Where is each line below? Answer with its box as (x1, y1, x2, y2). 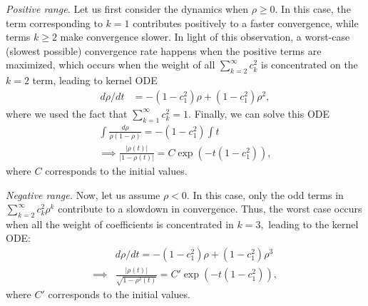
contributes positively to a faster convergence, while (133, 15, 359, 30)
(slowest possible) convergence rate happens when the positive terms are (6, 43, 322, 58)
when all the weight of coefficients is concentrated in (6, 216, 234, 231)
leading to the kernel (268, 216, 359, 231)
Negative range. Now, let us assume (6, 187, 160, 202)
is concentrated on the (261, 57, 358, 72)
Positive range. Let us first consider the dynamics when (6, 1, 248, 16)
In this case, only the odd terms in (193, 187, 344, 202)
